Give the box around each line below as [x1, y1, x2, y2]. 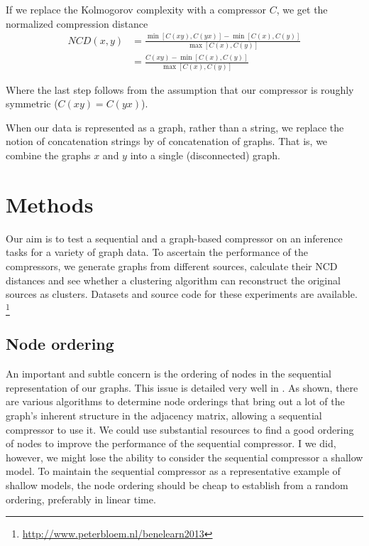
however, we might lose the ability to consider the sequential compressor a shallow [6, 449, 363, 464]
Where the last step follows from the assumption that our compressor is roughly [6, 82, 354, 97]
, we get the [276, 2, 328, 16]
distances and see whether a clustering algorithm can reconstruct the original [6, 272, 341, 287]
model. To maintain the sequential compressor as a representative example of [6, 464, 341, 478]
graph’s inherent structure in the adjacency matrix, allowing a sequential [6, 408, 322, 422]
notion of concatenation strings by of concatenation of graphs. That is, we [6, 134, 328, 149]
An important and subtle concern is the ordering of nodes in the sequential [6, 366, 331, 381]
